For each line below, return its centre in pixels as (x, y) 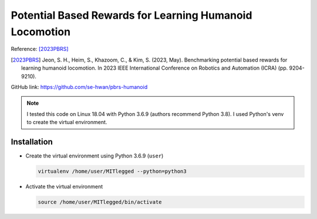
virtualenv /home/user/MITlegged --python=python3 (112, 171)
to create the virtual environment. (67, 122)
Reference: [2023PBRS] (40, 49)
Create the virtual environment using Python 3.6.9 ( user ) (95, 156)
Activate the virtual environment (64, 186)
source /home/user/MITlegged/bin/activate (100, 202)
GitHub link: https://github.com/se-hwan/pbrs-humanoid (79, 87)
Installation (32, 141)
